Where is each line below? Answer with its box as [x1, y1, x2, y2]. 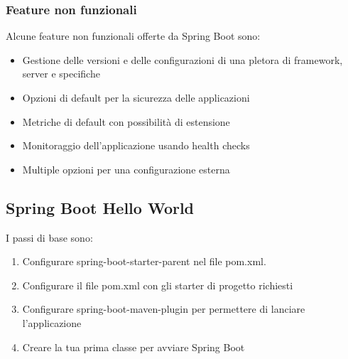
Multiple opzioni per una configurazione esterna [22, 161, 230, 176]
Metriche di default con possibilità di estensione [22, 114, 230, 129]
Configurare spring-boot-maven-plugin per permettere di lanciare [22, 301, 305, 316]
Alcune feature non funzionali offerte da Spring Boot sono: [6, 28, 261, 43]
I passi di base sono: [6, 230, 93, 245]
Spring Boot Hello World [6, 196, 195, 218]
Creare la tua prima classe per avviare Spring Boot [22, 339, 245, 354]
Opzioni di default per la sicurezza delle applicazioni [22, 90, 250, 105]
